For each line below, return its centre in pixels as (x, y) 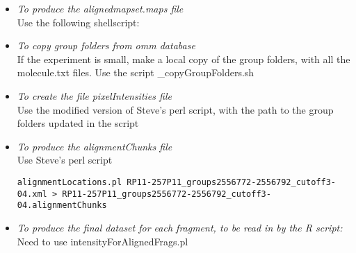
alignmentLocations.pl (70, 182)
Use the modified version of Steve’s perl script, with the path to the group (175, 109)
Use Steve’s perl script (65, 160)
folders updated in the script (78, 123)
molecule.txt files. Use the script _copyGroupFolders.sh (136, 72)
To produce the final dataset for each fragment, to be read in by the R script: (180, 227)
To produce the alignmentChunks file (95, 146)
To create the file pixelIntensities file (94, 95)
